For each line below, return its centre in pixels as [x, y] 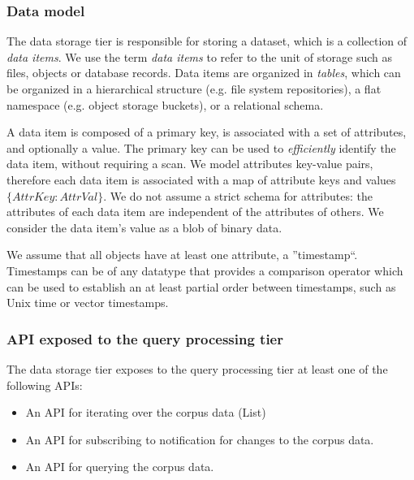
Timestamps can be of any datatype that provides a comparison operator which [205, 270]
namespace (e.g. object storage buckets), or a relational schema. [165, 104]
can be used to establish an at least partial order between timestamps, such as [201, 286]
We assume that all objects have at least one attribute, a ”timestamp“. [182, 255]
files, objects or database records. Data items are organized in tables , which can [204, 73]
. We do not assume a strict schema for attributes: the [238, 195]
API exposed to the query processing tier [145, 338]
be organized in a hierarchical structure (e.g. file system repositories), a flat [194, 89]
